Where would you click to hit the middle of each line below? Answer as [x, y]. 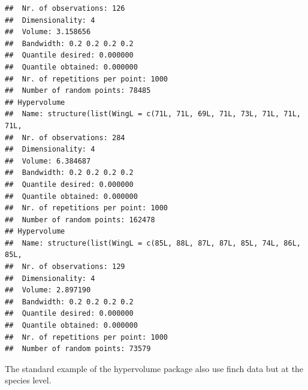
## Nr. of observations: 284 [65, 137]
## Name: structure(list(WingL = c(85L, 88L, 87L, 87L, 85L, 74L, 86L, [153, 243]
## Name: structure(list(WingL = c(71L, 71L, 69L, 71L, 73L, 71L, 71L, [153, 114]
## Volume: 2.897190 [48, 290]
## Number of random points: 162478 [80, 220]
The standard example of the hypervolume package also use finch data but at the [154, 368]
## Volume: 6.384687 [48, 161]
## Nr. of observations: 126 [65, 8]
